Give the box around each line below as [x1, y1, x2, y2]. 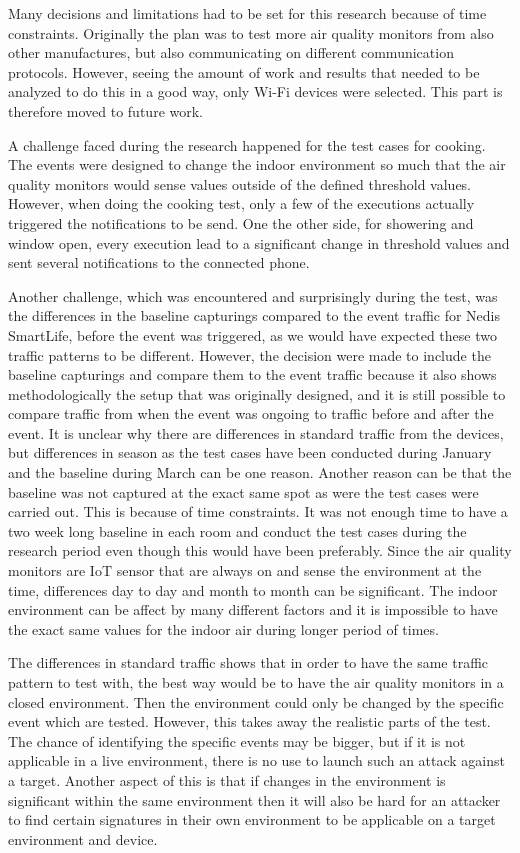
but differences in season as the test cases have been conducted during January [8, 442, 492, 463]
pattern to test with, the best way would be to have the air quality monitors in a [8, 672, 504, 692]
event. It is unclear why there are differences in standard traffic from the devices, [8, 422, 504, 443]
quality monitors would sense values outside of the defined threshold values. [8, 173, 472, 194]
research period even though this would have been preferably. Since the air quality [8, 540, 512, 561]
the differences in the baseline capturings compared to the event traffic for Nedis [8, 305, 501, 326]
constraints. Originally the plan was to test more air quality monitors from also [8, 22, 494, 43]
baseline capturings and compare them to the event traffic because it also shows [8, 364, 497, 385]
